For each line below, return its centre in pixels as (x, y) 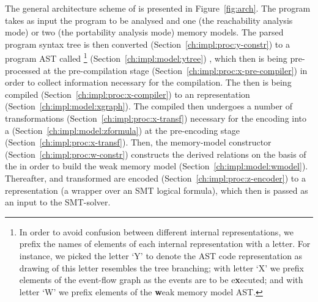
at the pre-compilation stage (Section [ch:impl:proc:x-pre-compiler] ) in (175, 70)
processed (23, 70)
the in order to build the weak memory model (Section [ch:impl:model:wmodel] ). (157, 166)
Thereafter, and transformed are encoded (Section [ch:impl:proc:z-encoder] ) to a (155, 178)
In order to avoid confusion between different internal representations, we (156, 231)
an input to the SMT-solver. (58, 202)
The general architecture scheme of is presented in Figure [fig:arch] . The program (158, 8)
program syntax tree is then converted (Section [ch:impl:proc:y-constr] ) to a (147, 44)
